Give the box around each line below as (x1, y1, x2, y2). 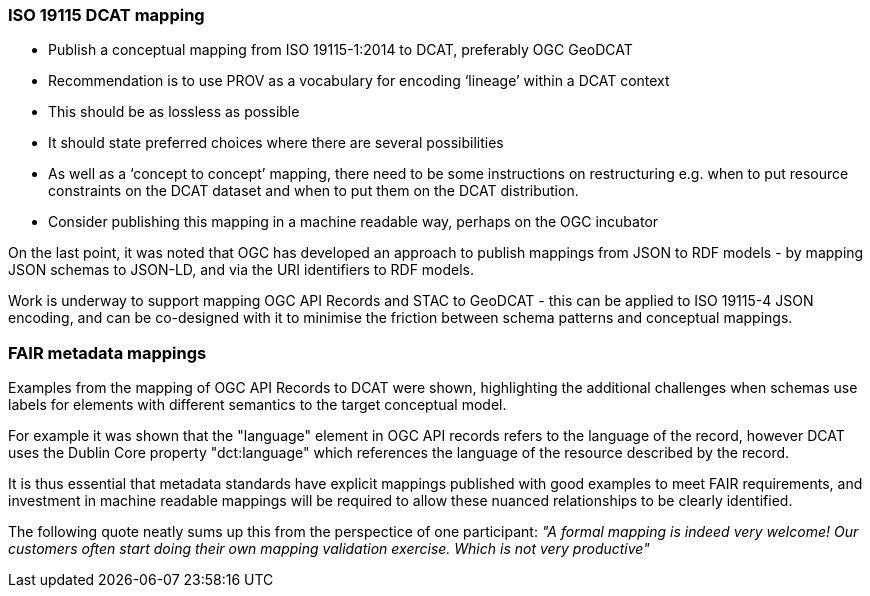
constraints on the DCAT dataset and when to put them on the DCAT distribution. (48, 182, 579, 200)
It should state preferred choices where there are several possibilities (48, 134, 504, 152)
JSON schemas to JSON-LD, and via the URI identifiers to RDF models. (8, 261, 475, 279)
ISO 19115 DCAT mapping (8, 5, 205, 25)
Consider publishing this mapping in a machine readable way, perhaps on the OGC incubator (48, 213, 659, 231)
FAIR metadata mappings (8, 342, 207, 363)
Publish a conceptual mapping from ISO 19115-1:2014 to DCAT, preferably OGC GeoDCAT (48, 41, 633, 59)
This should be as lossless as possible (48, 103, 300, 121)
